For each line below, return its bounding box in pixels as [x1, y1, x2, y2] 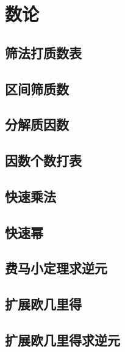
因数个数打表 [5, 151, 82, 170]
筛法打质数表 [5, 43, 82, 62]
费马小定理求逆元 [5, 258, 107, 277]
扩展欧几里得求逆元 [5, 331, 120, 350]
